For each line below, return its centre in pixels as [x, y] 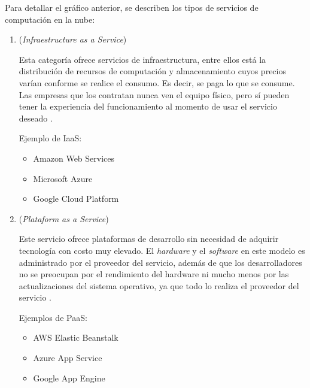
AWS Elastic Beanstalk [76, 337]
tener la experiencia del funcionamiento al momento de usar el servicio [148, 106]
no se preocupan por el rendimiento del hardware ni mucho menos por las [154, 274]
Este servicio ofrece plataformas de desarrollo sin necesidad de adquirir [149, 239]
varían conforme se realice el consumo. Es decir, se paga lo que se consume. [157, 82]
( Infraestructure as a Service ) [73, 39]
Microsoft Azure [63, 178]
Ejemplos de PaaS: [53, 317]
